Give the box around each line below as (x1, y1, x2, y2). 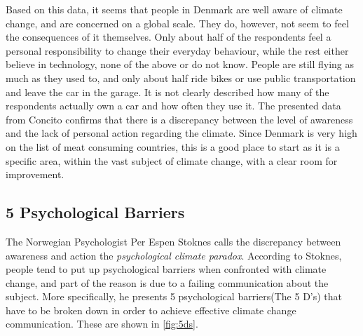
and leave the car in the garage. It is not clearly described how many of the (6, 84, 329, 99)
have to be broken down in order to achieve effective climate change (6, 302, 296, 317)
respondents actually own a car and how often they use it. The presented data (6, 98, 341, 113)
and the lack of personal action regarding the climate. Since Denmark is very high (6, 126, 357, 140)
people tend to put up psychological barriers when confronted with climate (6, 262, 327, 276)
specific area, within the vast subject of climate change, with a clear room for (6, 153, 338, 168)
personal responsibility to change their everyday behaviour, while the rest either (6, 43, 349, 58)
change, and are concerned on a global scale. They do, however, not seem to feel (6, 15, 349, 30)
